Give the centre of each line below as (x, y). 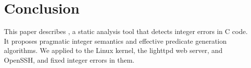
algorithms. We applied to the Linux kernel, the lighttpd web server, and (113, 50)
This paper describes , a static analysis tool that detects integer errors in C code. (126, 31)
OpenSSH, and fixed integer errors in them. (69, 59)
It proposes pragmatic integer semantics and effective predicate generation (115, 41)
